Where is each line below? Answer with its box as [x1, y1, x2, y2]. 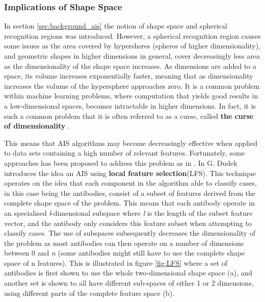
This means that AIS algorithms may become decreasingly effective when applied [4, 137, 257, 148]
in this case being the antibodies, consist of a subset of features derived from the [4, 187, 256, 198]
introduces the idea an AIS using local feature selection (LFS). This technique [4, 167, 256, 178]
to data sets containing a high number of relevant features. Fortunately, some [4, 147, 245, 158]
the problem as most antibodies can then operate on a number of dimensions [4, 237, 244, 248]
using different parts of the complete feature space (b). [4, 287, 174, 298]
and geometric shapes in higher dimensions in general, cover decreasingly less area [4, 51, 260, 61]
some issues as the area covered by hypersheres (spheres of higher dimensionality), [4, 40, 261, 51]
